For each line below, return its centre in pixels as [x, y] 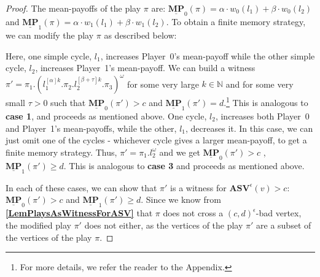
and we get [180, 152]
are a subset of [284, 225]
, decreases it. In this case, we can [249, 128]
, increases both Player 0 [262, 116]
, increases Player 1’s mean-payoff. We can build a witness [145, 68]
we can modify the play [50, 35]
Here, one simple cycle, [49, 55]
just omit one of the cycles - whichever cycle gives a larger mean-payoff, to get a [156, 140]
